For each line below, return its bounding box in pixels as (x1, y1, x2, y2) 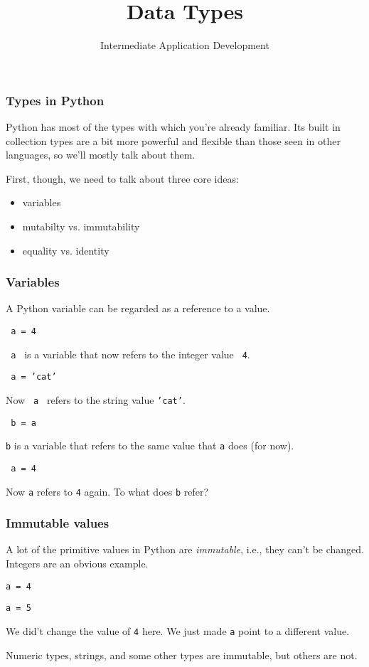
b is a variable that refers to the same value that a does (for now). (6, 438, 294, 453)
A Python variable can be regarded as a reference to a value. (6, 301, 270, 316)
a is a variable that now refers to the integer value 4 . (11, 346, 250, 361)
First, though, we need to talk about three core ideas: (6, 171, 239, 186)
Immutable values (6, 514, 109, 532)
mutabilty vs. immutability (22, 218, 140, 233)
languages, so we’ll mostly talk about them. (6, 147, 196, 162)
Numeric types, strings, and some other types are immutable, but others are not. (6, 647, 358, 662)
